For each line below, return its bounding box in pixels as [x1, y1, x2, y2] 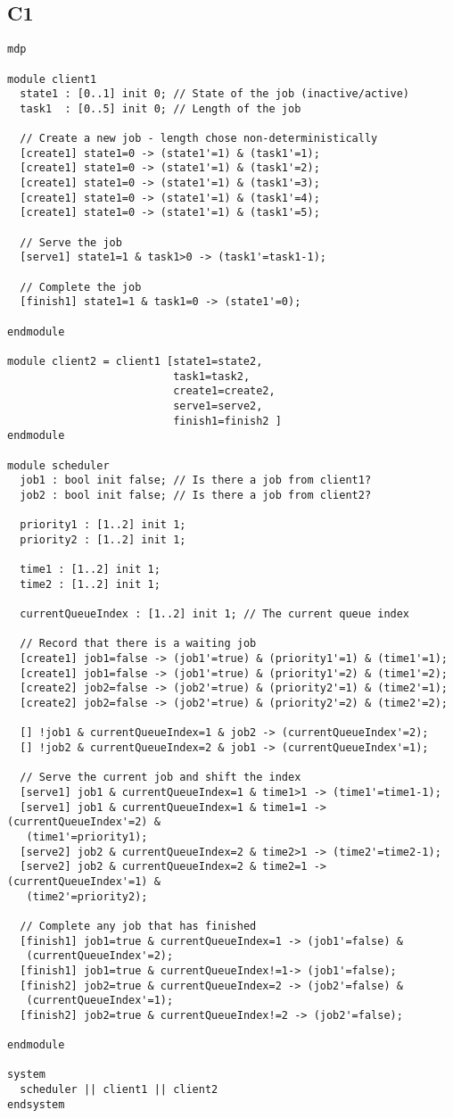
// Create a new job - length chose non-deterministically [20, 132, 378, 145]
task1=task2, [173, 369, 251, 383]
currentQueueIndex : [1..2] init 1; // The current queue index [20, 608, 410, 621]
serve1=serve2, [173, 399, 263, 412]
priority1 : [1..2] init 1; [20, 518, 186, 532]
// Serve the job [20, 236, 122, 249]
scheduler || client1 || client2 [20, 1083, 218, 1097]
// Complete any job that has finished [20, 919, 257, 932]
